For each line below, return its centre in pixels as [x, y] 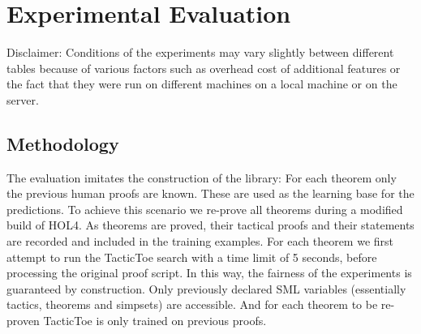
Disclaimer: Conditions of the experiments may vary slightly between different [200, 52]
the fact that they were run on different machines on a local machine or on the [202, 84]
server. [23, 99]
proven [23, 321]
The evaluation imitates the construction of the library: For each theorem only [202, 177]
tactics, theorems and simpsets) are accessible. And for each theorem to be [192, 304]
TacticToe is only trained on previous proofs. [155, 321]
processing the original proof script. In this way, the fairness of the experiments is [209, 273]
